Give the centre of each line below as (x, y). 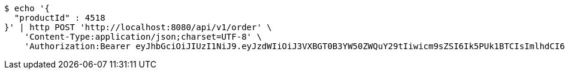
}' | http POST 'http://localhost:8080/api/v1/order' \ (138, 27)
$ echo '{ (27, 8)
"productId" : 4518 (60, 18)
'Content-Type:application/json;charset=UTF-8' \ (143, 37)
